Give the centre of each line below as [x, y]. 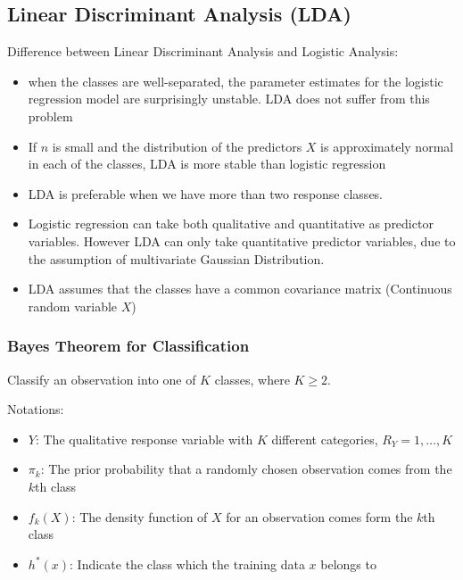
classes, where [252, 379]
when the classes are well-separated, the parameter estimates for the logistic [236, 81]
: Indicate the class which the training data [187, 563]
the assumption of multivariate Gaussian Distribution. [176, 258]
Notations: [36, 409]
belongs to [348, 563]
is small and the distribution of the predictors [177, 146]
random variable [73, 306]
